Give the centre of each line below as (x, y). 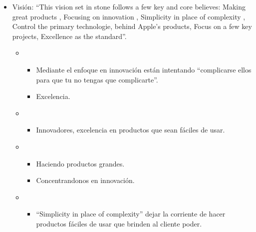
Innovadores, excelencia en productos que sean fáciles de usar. (130, 130)
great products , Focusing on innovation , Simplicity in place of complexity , (129, 16)
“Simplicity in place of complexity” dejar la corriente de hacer (131, 214)
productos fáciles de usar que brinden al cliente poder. (119, 223)
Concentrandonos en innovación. (85, 180)
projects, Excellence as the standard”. (69, 36)
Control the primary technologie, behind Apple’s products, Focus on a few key (132, 26)
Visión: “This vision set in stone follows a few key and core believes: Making (129, 6)
